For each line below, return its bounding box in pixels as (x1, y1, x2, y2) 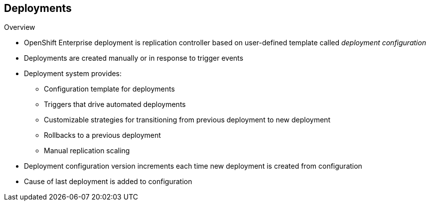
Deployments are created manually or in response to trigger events (24, 54, 244, 63)
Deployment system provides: (24, 69, 122, 78)
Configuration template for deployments (44, 85, 175, 94)
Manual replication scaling (44, 146, 130, 155)
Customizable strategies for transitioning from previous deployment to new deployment (44, 115, 330, 124)
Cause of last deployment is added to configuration (24, 177, 192, 186)
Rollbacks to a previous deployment (44, 131, 161, 140)
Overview (4, 23, 35, 32)
